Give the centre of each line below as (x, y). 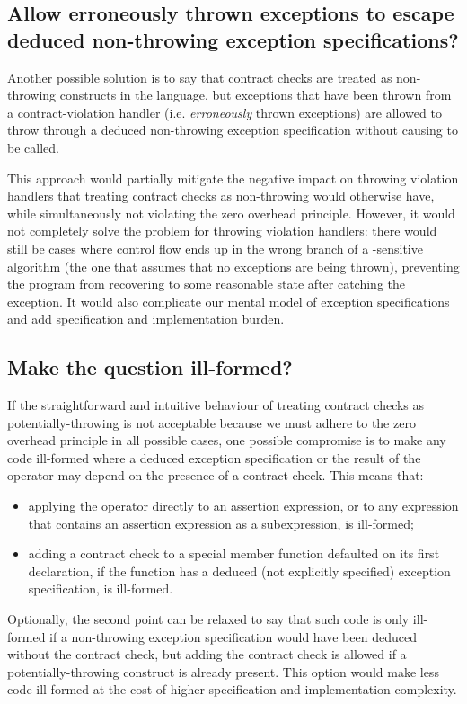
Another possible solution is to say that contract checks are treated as (200, 77)
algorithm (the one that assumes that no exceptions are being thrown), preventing (233, 266)
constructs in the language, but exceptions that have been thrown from (256, 95)
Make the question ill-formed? (150, 367)
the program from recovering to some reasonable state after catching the (207, 284)
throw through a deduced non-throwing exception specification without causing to (233, 130)
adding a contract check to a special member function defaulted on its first (234, 553)
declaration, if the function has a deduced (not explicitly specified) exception (239, 570)
